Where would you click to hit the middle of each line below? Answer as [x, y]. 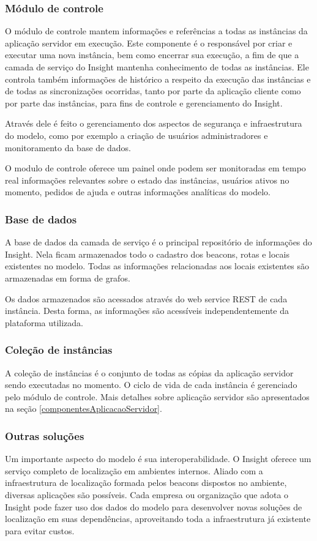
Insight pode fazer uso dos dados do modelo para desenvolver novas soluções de [154, 506]
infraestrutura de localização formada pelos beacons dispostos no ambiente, [146, 483]
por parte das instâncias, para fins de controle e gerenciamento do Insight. [144, 103]
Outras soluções [45, 435]
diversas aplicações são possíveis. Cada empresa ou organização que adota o [147, 494]
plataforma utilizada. [44, 322]
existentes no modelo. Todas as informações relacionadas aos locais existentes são [157, 266]
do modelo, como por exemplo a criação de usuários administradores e [136, 135]
